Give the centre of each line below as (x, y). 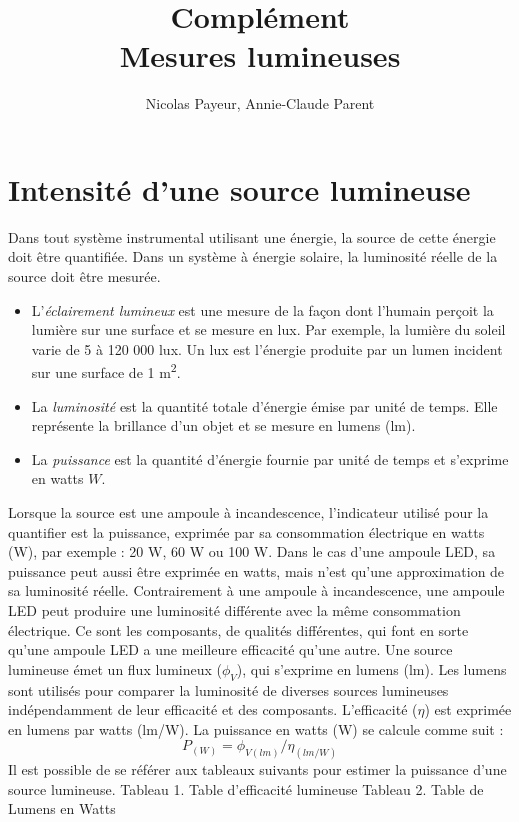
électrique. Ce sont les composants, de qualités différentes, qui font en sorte (238, 629)
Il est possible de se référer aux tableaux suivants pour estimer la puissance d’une (257, 769)
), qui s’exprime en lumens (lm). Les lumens (371, 668)
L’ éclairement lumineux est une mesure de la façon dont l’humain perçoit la (262, 309)
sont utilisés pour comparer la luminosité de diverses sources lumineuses (228, 689)
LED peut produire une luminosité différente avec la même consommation (234, 610)
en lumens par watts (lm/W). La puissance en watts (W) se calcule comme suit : (256, 728)
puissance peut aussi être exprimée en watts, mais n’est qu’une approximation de (256, 570)
